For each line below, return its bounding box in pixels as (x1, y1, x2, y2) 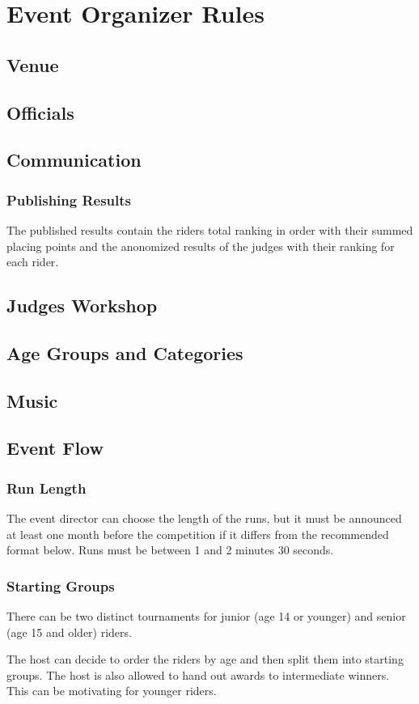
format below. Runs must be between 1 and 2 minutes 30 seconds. (6, 541, 334, 558)
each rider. (6, 253, 59, 270)
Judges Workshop (6, 293, 158, 318)
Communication (6, 147, 142, 172)
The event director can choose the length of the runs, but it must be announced (6, 510, 402, 527)
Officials (6, 100, 74, 125)
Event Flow (6, 435, 104, 460)
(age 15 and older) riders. (6, 623, 132, 640)
